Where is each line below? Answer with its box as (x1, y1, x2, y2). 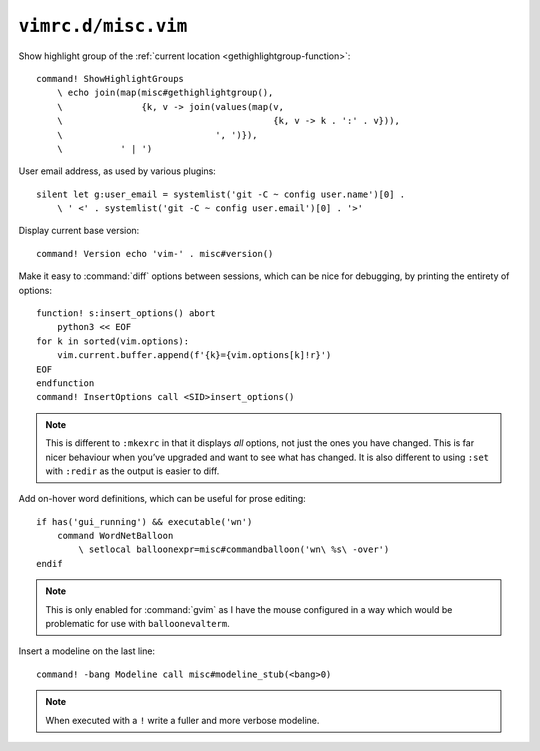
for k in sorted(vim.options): (36, 335, 190, 347)
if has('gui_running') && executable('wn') (36, 516, 253, 527)
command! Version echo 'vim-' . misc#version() (36, 248, 274, 259)
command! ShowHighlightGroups (36, 73, 185, 84)
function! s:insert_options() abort (36, 308, 216, 319)
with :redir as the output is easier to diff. (45, 465, 220, 477)
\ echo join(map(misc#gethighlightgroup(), (56, 87, 274, 99)
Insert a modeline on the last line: (18, 645, 155, 657)
